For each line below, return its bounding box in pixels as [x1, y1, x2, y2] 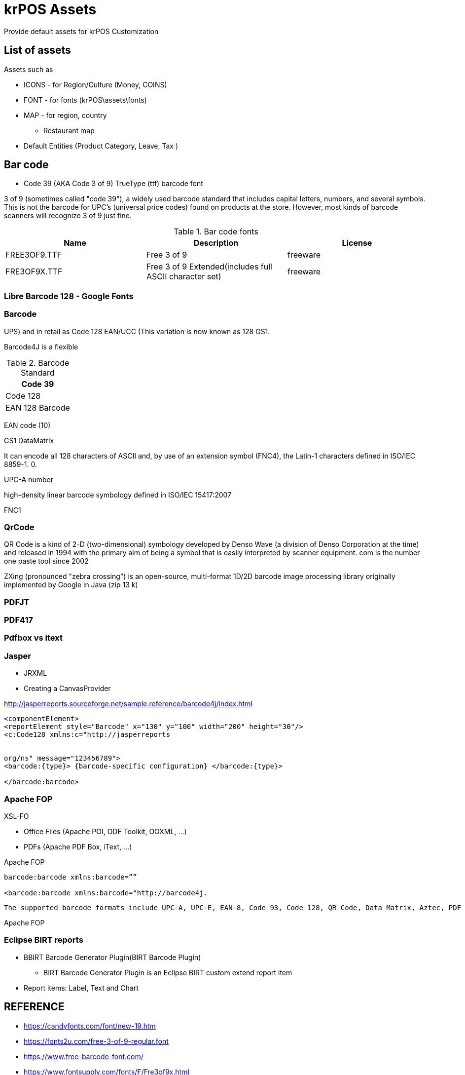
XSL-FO [4, 811, 29, 820]
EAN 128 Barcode [5, 402, 70, 413]
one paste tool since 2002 [4, 557, 89, 566]
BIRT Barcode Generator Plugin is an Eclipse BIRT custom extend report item [43, 968, 292, 977]
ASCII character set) [146, 271, 221, 282]
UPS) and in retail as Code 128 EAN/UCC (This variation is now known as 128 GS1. [4, 327, 270, 336]
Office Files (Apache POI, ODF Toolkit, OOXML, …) [24, 827, 187, 836]
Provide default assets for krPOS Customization [4, 27, 159, 36]
